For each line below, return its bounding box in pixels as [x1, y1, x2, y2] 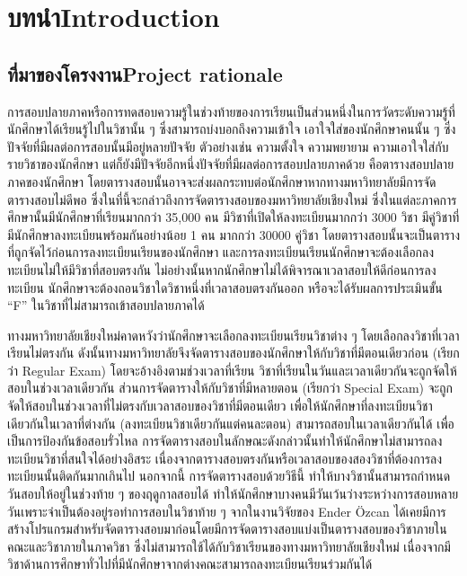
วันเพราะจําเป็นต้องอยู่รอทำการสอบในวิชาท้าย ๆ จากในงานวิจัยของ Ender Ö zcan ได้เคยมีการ [7, 501, 446, 520]
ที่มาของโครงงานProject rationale [7, 59, 283, 87]
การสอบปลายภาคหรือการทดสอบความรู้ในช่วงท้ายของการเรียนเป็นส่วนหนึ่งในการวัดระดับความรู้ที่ [7, 102, 455, 120]
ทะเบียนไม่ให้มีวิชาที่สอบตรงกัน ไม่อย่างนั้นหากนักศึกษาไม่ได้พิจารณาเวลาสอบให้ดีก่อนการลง [7, 260, 436, 279]
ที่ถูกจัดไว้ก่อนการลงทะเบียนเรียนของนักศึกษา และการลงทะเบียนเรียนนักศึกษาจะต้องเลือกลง [7, 243, 435, 261]
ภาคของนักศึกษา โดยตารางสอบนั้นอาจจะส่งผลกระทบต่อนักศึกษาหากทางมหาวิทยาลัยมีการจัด [7, 172, 436, 191]
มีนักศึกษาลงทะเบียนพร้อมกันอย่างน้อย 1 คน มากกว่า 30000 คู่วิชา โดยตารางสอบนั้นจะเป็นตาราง [7, 225, 460, 244]
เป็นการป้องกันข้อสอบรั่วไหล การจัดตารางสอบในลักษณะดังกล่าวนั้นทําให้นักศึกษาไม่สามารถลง [7, 431, 443, 450]
